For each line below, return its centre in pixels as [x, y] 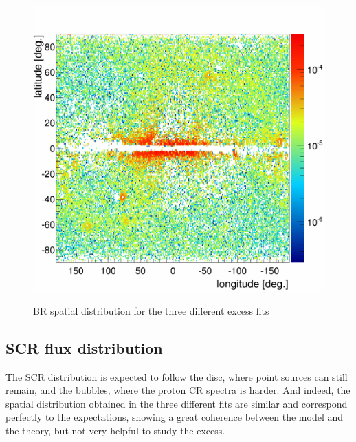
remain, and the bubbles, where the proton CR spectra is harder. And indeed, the [178, 390]
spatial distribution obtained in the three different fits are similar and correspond [177, 403]
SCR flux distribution [84, 347]
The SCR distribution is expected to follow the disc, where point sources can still [177, 376]
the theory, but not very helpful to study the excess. [115, 431]
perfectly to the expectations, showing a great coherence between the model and [175, 417]
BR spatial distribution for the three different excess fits [151, 310]
